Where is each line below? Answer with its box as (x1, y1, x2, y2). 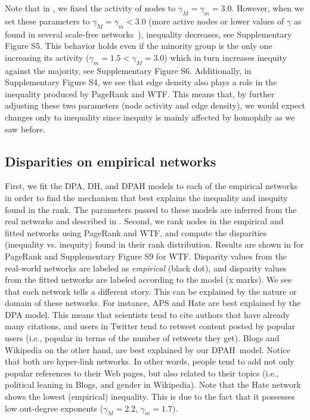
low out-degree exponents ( (5, 402, 103, 414)
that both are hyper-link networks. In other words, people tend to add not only (5, 355, 294, 367)
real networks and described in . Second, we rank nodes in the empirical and (5, 215, 284, 227)
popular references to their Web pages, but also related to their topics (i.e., (5, 366, 279, 379)
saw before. (5, 122, 46, 135)
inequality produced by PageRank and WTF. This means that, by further (5, 87, 275, 100)
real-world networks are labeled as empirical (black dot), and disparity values (5, 261, 287, 274)
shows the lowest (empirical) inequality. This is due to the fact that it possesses (5, 390, 295, 403)
